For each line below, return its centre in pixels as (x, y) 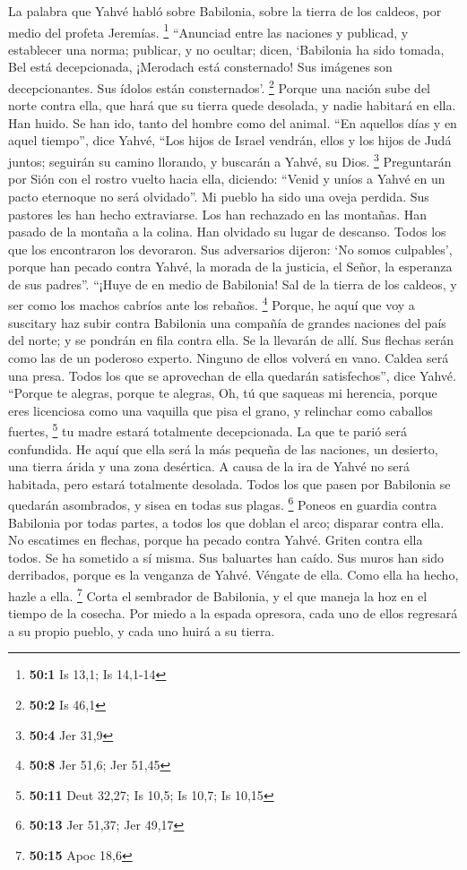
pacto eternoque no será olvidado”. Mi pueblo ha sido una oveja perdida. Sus (219, 196)
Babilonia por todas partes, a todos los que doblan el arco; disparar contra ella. (226, 522)
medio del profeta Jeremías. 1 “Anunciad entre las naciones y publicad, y (208, 30)
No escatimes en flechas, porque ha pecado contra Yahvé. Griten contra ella (216, 540)
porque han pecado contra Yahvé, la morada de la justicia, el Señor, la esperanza (230, 267)
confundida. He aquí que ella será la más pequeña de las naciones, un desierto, (223, 448)
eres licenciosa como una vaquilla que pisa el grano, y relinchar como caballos (221, 410)
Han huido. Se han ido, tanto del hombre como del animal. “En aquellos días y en (233, 122)
